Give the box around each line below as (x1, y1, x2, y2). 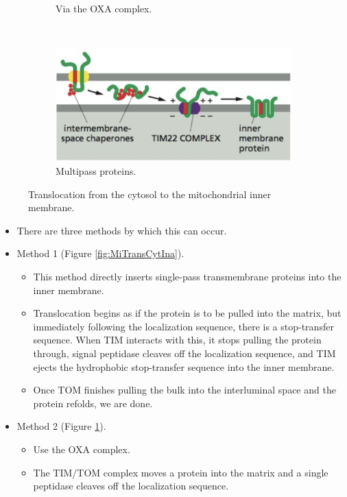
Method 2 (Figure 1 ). (16, 419, 106, 433)
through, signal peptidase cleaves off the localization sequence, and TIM (33, 346, 336, 360)
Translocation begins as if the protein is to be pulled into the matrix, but (33, 306, 342, 320)
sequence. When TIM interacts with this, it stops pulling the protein (33, 332, 322, 347)
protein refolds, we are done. (33, 396, 153, 410)
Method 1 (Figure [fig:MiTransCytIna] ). (16, 246, 184, 260)
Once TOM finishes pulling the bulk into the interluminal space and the (33, 383, 336, 397)
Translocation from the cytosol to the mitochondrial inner (28, 186, 272, 201)
